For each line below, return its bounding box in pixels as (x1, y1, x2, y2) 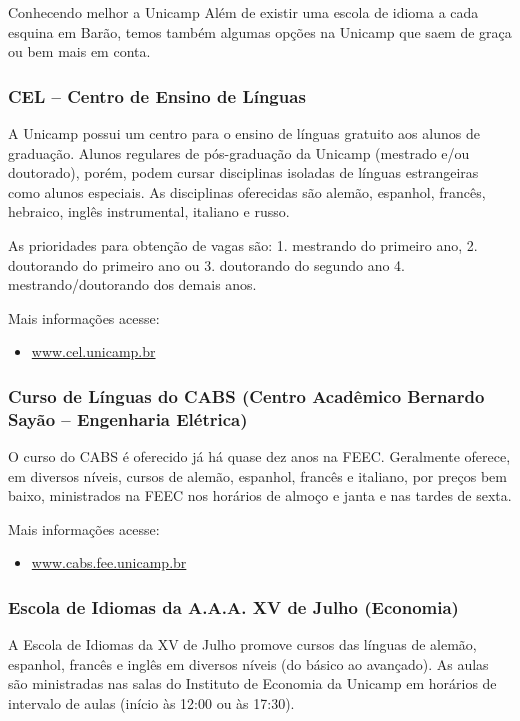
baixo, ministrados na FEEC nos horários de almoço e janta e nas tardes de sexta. (8, 485, 512, 506)
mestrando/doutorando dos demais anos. (8, 274, 257, 295)
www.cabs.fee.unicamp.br (31, 552, 187, 573)
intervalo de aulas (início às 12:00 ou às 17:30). (8, 693, 295, 714)
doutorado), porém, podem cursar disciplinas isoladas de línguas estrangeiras (8, 162, 479, 183)
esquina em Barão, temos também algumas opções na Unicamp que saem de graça (8, 21, 512, 42)
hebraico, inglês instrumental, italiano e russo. (8, 201, 290, 222)
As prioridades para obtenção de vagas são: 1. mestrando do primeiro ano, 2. (8, 234, 478, 255)
